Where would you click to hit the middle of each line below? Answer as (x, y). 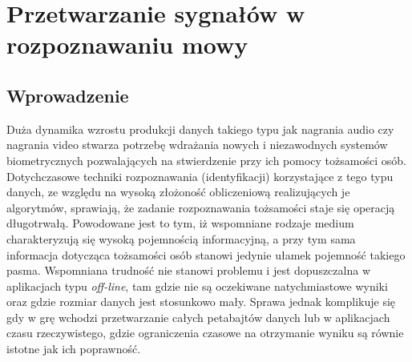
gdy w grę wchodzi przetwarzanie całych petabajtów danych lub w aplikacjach (198, 317)
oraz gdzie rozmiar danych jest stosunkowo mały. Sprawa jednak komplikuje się (201, 302)
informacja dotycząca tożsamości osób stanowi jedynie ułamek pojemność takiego (206, 254)
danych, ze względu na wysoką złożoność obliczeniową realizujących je (178, 192)
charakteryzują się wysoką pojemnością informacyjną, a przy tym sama (181, 238)
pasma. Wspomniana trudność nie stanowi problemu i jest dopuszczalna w (188, 270)
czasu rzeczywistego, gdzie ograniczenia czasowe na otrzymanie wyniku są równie (205, 333)
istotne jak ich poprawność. (74, 349)
